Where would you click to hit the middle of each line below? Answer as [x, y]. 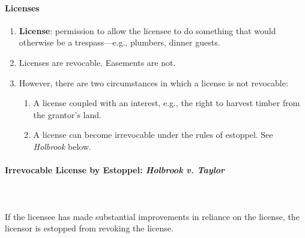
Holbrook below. [62, 146]
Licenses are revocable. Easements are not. [97, 62]
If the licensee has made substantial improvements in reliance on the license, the [152, 216]
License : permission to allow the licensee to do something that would [147, 30]
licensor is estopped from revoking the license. [89, 228]
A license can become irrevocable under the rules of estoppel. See [153, 135]
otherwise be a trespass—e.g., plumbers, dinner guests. [119, 42]
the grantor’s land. [67, 114]
